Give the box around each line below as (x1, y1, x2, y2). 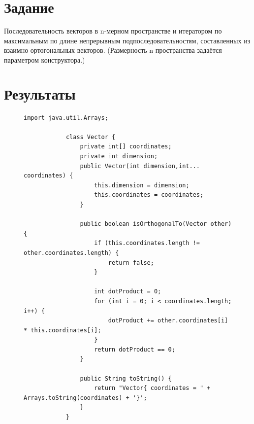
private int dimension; (80, 153, 158, 160)
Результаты (4, 83, 76, 104)
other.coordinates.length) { (24, 249, 119, 256)
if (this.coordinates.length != (94, 240, 200, 247)
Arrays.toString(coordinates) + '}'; (24, 394, 147, 401)
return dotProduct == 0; (94, 346, 175, 353)
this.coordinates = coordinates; (94, 191, 204, 199)
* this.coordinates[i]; (24, 326, 101, 334)
